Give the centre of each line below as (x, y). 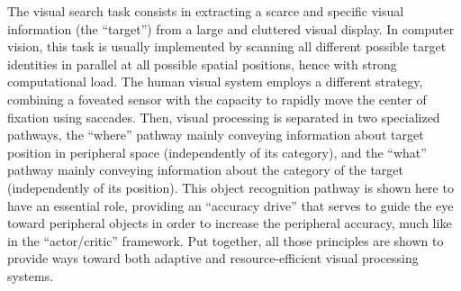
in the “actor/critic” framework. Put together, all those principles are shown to (226, 240)
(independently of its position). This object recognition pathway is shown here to (230, 187)
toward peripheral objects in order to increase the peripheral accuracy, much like (230, 223)
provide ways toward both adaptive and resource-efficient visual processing (213, 258)
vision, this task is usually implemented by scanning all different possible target (227, 46)
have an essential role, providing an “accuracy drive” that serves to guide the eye (230, 205)
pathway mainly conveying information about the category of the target (205, 170)
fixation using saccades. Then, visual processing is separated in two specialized (224, 117)
